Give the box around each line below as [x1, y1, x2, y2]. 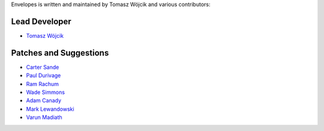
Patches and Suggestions [11, 48, 109, 58]
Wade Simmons [26, 89, 65, 96]
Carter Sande [26, 63, 59, 71]
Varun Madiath [26, 114, 62, 121]
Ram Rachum [26, 80, 59, 87]
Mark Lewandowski [26, 105, 74, 112]
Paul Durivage [26, 72, 61, 79]
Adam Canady [26, 97, 62, 104]
